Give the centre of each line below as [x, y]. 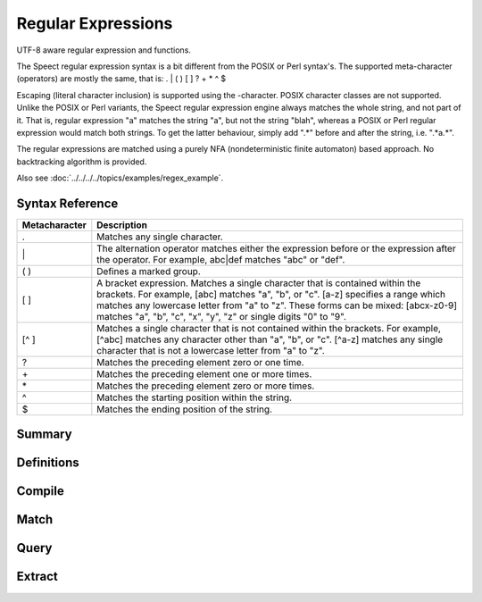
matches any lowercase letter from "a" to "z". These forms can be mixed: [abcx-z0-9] [277, 305]
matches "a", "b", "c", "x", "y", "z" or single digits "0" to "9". [222, 316]
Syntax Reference [67, 203]
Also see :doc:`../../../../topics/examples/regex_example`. [120, 178]
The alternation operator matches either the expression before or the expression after [276, 248]
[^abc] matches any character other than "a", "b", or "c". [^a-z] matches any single [270, 339]
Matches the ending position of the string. [184, 409]
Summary [44, 435]
